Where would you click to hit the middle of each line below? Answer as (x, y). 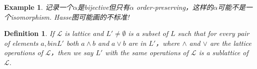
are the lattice (231, 43)
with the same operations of (147, 52)
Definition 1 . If (29, 33)
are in (137, 43)
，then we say (72, 52)
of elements (21, 43)
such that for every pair (214, 33)
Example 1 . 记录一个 (39, 7)
